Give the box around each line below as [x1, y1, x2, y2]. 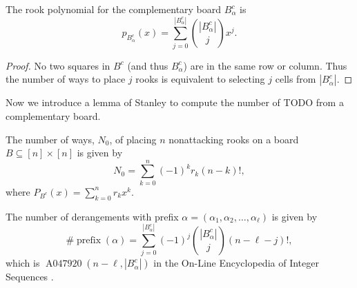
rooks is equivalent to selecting [135, 72, 265, 86]
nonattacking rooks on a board [168, 132, 299, 146]
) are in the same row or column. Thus [183, 58, 347, 72]
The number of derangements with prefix [6, 209, 179, 223]
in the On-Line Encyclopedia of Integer [153, 256, 319, 270]
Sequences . [6, 269, 54, 284]
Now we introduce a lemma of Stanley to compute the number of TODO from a [6, 95, 344, 110]
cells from [275, 72, 316, 86]
